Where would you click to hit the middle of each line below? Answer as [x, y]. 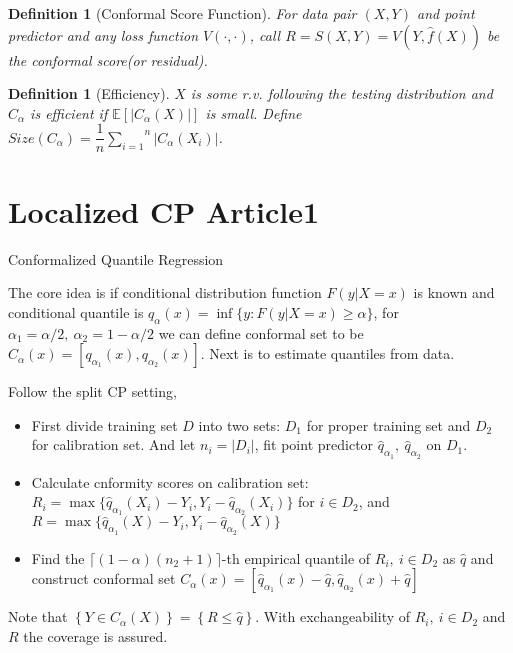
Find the [58, 557]
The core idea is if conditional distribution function [165, 292]
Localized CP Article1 [164, 210]
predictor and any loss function [103, 34]
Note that [38, 616]
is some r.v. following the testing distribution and [341, 93]
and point [445, 13]
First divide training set [104, 424]
